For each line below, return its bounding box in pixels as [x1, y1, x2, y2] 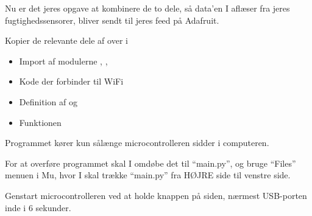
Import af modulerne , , [19, 54, 108, 67]
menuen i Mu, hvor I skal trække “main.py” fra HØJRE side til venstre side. [5, 169, 291, 181]
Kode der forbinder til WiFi [19, 75, 124, 88]
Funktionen [19, 116, 62, 128]
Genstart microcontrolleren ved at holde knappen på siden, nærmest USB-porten [5, 189, 307, 201]
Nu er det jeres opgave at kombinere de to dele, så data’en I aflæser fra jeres [5, 2, 290, 14]
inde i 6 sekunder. [5, 201, 71, 214]
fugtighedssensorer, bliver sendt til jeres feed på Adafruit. [5, 13, 219, 26]
